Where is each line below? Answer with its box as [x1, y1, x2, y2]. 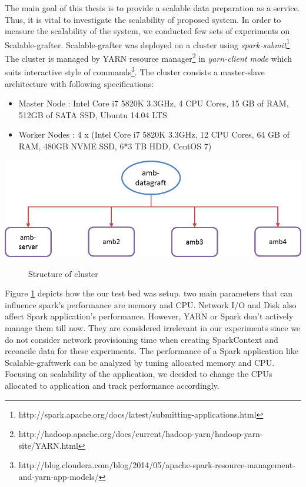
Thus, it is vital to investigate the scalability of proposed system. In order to [5, 13, 281, 25]
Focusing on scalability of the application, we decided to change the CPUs [5, 368, 272, 380]
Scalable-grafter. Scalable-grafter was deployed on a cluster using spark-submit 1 [5, 36, 290, 51]
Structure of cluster [28, 267, 98, 279]
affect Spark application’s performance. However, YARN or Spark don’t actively [5, 310, 294, 322]
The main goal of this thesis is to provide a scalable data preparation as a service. [5, 2, 300, 14]
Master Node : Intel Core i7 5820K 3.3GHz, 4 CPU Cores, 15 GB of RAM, [18, 97, 289, 109]
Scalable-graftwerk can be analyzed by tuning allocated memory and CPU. [5, 356, 275, 368]
